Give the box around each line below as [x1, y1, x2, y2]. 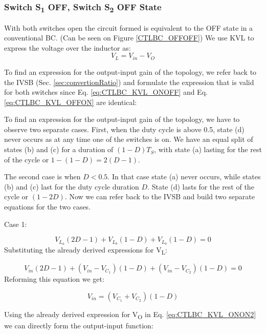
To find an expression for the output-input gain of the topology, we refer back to [4, 66, 257, 77]
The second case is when [4, 171, 81, 182]
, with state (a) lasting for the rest [154, 144, 262, 155]
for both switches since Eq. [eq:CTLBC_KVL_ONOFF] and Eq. [4, 87, 208, 97]
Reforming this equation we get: [4, 274, 104, 284]
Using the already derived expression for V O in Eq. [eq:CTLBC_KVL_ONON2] [4, 308, 256, 321]
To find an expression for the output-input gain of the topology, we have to [4, 114, 240, 124]
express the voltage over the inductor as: [4, 42, 131, 53]
